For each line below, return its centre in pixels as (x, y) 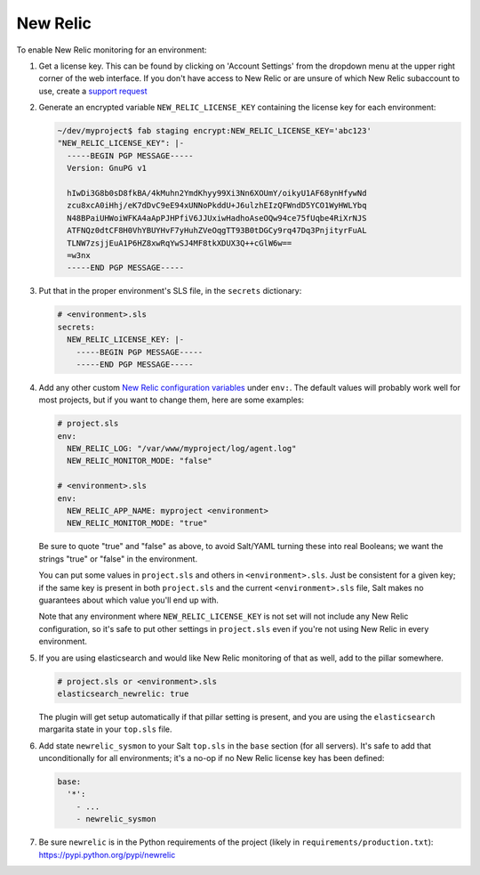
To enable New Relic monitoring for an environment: (112, 50)
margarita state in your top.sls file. (105, 729)
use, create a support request (93, 91)
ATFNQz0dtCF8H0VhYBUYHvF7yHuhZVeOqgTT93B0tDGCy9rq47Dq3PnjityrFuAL (217, 231)
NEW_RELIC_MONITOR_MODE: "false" (140, 461)
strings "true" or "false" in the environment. (118, 559)
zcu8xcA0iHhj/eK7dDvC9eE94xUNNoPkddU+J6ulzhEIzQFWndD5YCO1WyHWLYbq (217, 206)
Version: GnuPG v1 (107, 168)
